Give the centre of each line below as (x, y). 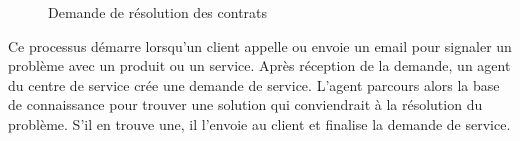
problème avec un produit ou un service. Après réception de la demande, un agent (259, 65)
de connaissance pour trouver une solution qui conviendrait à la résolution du (245, 104)
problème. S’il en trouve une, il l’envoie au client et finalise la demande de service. (259, 123)
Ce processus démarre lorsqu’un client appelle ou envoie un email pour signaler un (260, 45)
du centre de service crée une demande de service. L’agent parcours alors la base (254, 84)
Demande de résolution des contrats (158, 12)
